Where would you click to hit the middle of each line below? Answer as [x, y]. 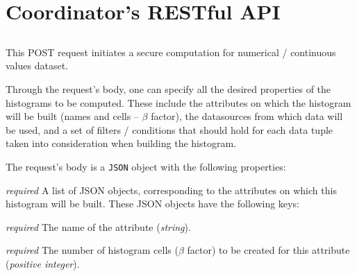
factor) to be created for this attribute [268, 250]
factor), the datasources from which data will [247, 116]
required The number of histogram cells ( [92, 250]
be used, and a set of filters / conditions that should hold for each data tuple [169, 129]
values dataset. [37, 66]
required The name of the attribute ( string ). [98, 226]
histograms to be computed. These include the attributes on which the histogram [178, 102]
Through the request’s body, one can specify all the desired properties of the [168, 88]
